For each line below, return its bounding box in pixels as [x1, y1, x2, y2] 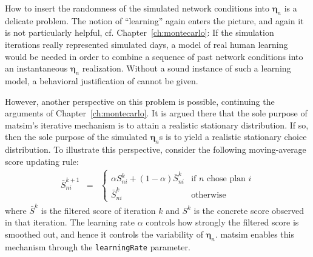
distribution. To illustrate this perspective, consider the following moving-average [5, 143, 306, 156]
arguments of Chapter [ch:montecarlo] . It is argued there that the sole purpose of [5, 107, 308, 119]
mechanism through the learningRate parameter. [5, 240, 190, 253]
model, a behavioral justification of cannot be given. [5, 74, 198, 87]
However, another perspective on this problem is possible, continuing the [5, 95, 275, 107]
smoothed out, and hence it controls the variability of [5, 227, 203, 240]
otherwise [191, 191, 226, 200]
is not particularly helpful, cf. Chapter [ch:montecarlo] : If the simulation [5, 26, 274, 39]
